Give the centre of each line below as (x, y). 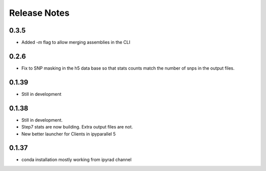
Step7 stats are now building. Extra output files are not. (77, 127)
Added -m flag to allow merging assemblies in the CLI (76, 43)
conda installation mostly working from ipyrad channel (76, 160)
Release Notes (39, 13)
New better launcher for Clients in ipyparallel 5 (68, 134)
